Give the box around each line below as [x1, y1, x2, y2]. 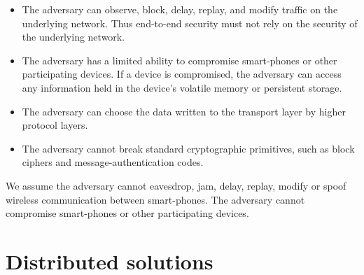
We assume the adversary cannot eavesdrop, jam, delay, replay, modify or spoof [6, 178, 346, 192]
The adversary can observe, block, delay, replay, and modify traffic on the [22, 2, 338, 16]
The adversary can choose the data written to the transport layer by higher [22, 104, 346, 118]
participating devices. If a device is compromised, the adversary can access [22, 66, 342, 81]
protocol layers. [22, 118, 88, 132]
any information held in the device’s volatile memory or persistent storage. [22, 80, 342, 94]
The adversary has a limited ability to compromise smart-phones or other [22, 52, 337, 67]
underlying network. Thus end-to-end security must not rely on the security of [22, 15, 358, 30]
